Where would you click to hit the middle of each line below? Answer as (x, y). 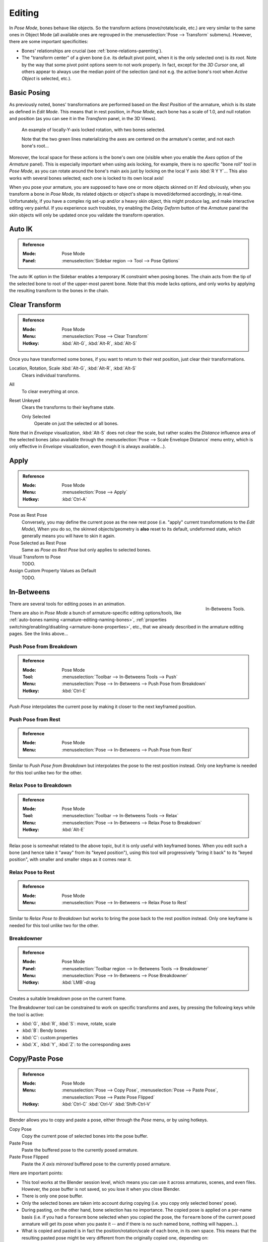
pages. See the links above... (39, 634)
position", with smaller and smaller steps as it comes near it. (70, 859)
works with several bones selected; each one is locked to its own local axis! (86, 178)
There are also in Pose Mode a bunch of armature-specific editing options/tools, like (95, 613)
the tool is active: (27, 1014)
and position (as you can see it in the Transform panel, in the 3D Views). (83, 118)
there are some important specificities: (49, 42)
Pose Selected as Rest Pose (38, 543)
